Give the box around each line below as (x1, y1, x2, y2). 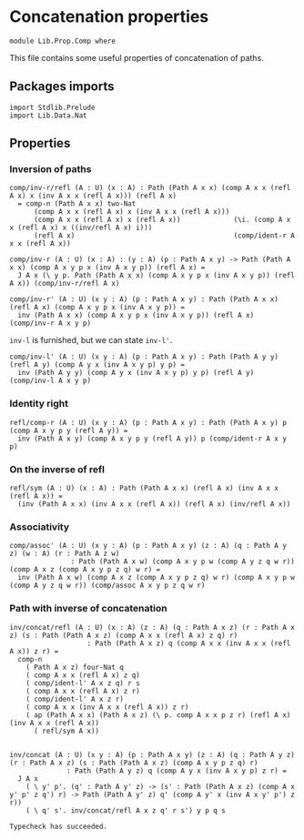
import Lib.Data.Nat (9, 111, 88, 120)
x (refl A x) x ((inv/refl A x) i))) (9, 223, 153, 233)
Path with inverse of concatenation (9, 602, 167, 615)
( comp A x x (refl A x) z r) (25, 686, 141, 695)
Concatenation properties (9, 6, 209, 27)
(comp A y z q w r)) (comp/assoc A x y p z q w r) (9, 581, 206, 591)
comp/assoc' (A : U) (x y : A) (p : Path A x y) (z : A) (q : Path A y (9, 541, 287, 551)
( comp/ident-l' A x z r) (25, 694, 125, 703)
